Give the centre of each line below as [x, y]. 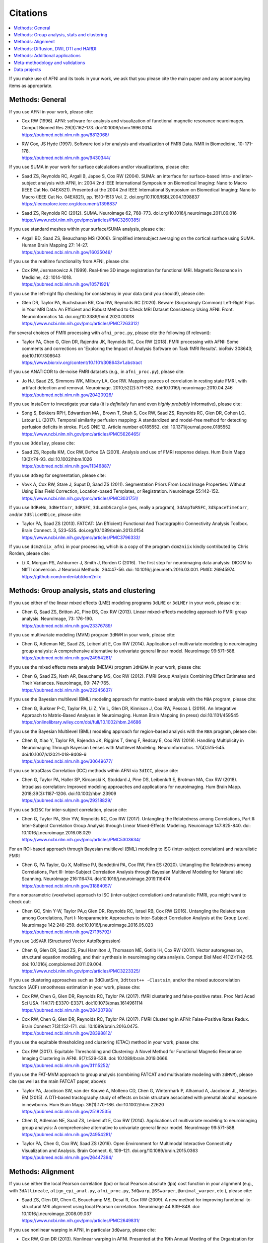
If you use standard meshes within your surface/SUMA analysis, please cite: [87, 229]
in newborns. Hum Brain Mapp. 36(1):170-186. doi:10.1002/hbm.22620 [93, 1104]
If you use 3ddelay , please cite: [42, 443]
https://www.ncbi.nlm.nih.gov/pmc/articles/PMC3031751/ [80, 498]
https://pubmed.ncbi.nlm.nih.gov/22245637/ [67, 690]
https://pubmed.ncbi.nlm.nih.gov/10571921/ [66, 284]
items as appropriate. [31, 86]
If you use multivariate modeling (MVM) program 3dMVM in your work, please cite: [92, 635]
